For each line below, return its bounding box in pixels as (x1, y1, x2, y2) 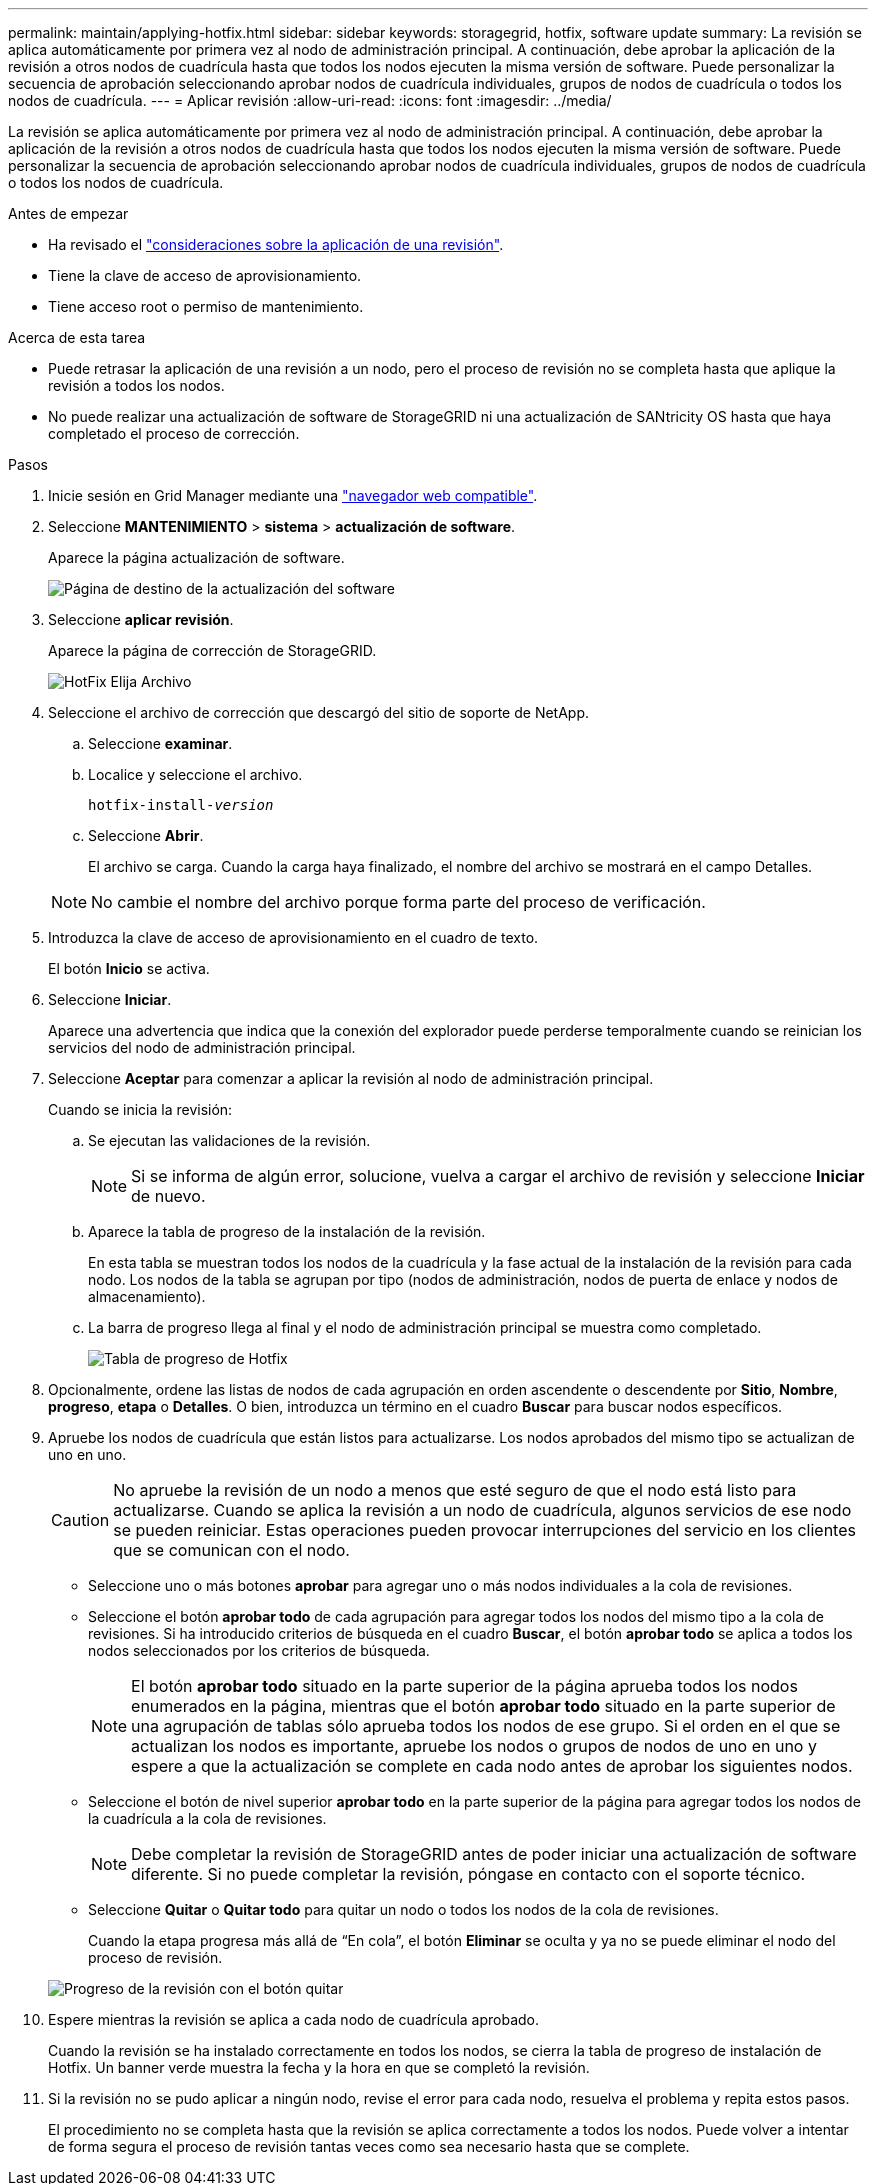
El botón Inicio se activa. (48, 960, 210, 977)
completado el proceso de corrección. (48, 425, 300, 442)
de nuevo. (131, 1186, 206, 1206)
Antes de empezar (8, 205, 129, 222)
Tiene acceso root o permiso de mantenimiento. (48, 298, 364, 315)
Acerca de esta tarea (8, 329, 146, 346)
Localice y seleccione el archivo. (88, 766, 303, 783)
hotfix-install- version (88, 797, 274, 813)
